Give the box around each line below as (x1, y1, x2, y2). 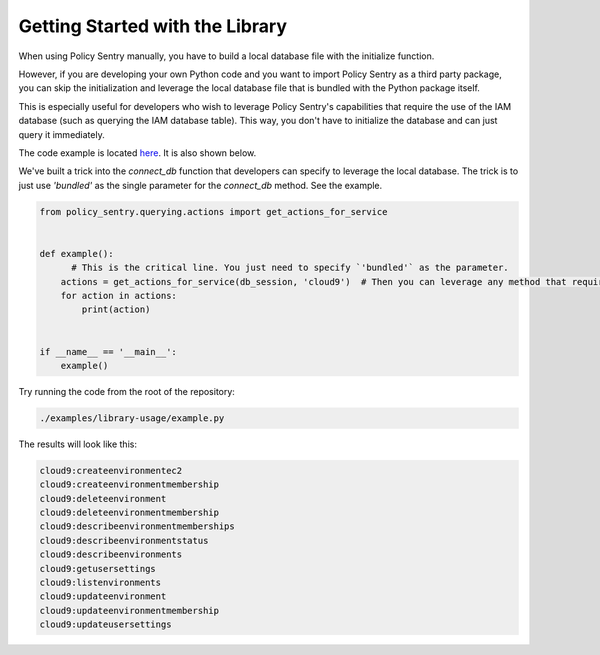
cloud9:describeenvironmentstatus (39, 535, 209, 546)
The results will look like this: (18, 438, 137, 450)
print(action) (81, 304, 151, 315)
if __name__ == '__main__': (39, 346, 177, 357)
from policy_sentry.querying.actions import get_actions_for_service (39, 206, 388, 217)
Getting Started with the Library (18, 15, 287, 37)
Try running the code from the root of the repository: (18, 385, 235, 397)
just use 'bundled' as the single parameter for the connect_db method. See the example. (18, 179, 383, 191)
